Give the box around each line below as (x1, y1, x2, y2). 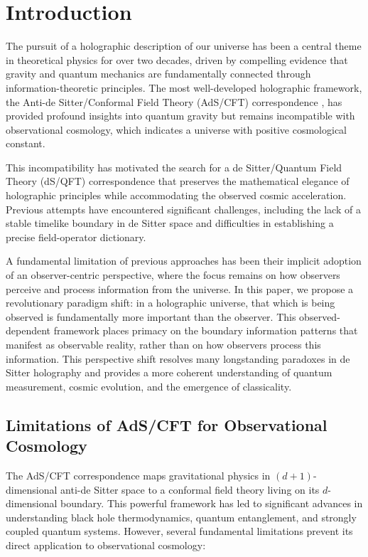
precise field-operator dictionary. (6, 229, 146, 244)
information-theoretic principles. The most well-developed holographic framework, (6, 80, 362, 95)
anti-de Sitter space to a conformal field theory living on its (60, 482, 320, 497)
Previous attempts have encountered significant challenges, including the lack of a (6, 201, 361, 216)
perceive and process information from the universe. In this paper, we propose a (6, 281, 354, 296)
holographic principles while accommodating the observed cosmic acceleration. (6, 188, 347, 203)
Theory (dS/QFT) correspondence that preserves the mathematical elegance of (6, 174, 350, 189)
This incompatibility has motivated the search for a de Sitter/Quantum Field (6, 159, 342, 174)
